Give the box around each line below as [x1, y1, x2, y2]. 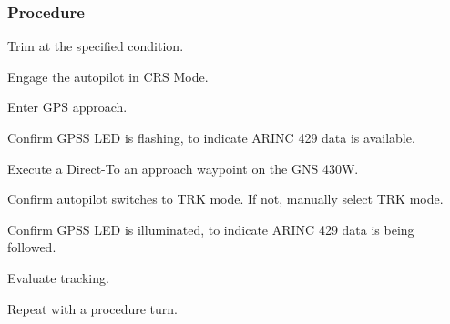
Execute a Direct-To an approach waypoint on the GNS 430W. [7, 158, 359, 177]
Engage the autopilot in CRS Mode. [7, 66, 209, 86]
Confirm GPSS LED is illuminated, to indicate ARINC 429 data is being [7, 219, 414, 238]
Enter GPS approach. [7, 97, 128, 116]
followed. [7, 238, 56, 257]
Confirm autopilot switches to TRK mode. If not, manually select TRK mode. [7, 189, 444, 208]
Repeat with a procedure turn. [7, 299, 178, 318]
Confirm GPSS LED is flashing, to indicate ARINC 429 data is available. [7, 128, 415, 147]
